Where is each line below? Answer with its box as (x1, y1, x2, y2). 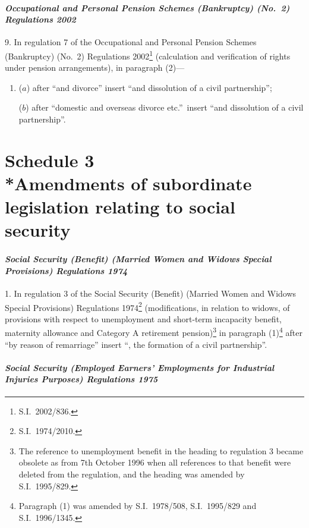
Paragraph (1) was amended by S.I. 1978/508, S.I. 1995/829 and (18, 499, 257, 512)
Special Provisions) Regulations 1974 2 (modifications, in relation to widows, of (5, 299, 290, 313)
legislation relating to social (5, 194, 235, 219)
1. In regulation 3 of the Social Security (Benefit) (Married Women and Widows (5, 287, 297, 299)
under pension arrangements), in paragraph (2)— (5, 61, 185, 74)
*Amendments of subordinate (5, 171, 252, 195)
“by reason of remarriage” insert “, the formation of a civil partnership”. (5, 338, 267, 350)
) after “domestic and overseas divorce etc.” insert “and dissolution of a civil (26, 101, 304, 114)
